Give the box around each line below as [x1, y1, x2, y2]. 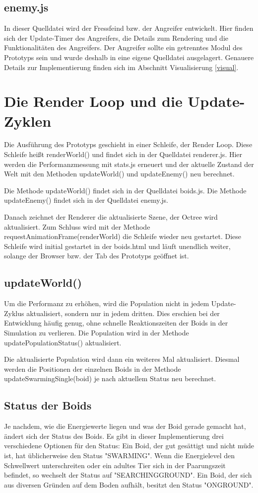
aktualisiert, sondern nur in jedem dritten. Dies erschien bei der [26, 308, 220, 318]
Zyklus [4, 308, 24, 318]
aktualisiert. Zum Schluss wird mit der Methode [4, 221, 150, 232]
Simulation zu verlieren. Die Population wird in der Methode [4, 328, 189, 337]
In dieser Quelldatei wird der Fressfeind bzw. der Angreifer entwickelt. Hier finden [4, 23, 254, 33]
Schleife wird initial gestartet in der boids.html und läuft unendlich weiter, [4, 241, 231, 251]
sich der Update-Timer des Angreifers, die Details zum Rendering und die [4, 32, 228, 43]
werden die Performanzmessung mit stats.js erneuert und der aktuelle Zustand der [4, 159, 254, 169]
